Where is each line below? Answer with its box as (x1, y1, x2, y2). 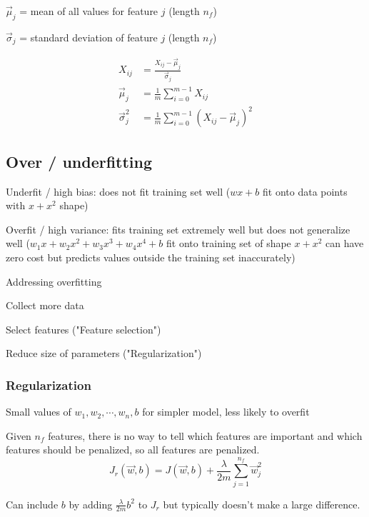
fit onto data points (263, 184, 348, 199)
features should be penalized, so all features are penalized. (6, 442, 260, 457)
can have (325, 236, 364, 251)
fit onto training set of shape (166, 236, 291, 251)
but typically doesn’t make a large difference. (163, 496, 360, 511)
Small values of (6, 404, 71, 419)
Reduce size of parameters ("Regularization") (6, 346, 202, 361)
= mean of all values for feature (19, 4, 158, 18)
